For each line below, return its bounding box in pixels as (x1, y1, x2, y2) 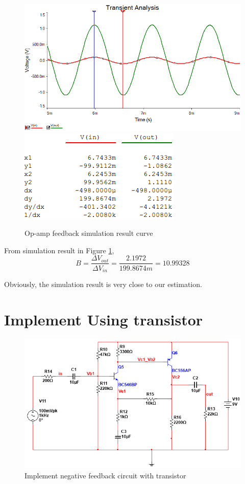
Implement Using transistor (4, 309, 203, 329)
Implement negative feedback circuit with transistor (24, 470, 186, 480)
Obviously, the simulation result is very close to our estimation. (4, 278, 202, 289)
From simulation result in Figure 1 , (4, 245, 114, 255)
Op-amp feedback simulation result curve (24, 228, 153, 238)
